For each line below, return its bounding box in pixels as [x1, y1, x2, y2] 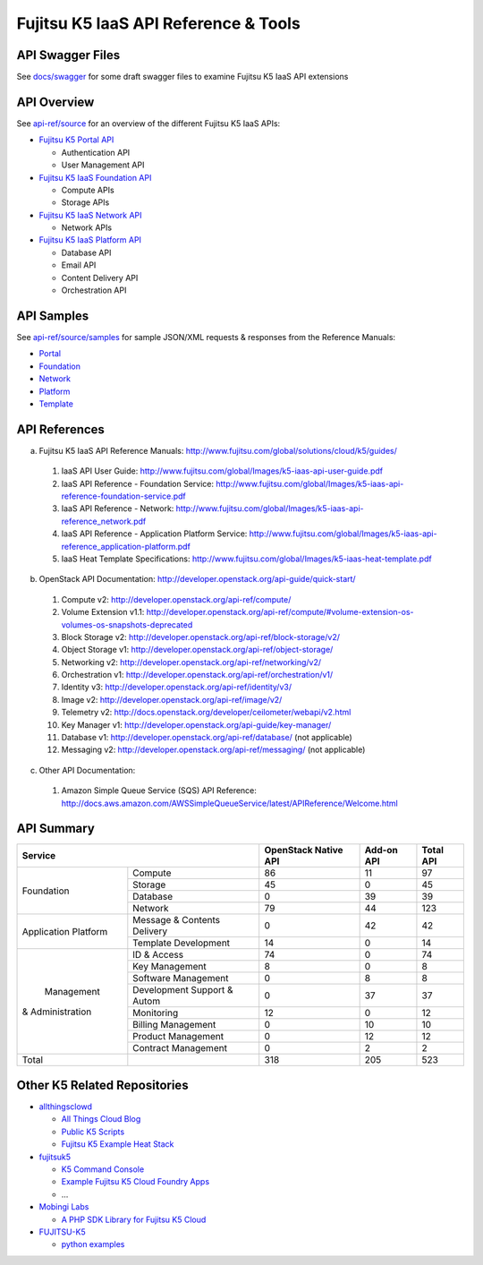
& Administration [21, 1005, 92, 1018]
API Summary [16, 821, 96, 836]
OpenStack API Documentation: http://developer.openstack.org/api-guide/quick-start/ [38, 574, 357, 585]
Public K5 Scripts [61, 1126, 125, 1137]
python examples [61, 1239, 125, 1250]
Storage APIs [61, 197, 110, 208]
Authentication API [61, 147, 131, 158]
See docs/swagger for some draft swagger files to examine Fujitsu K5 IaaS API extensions [16, 72, 349, 82]
